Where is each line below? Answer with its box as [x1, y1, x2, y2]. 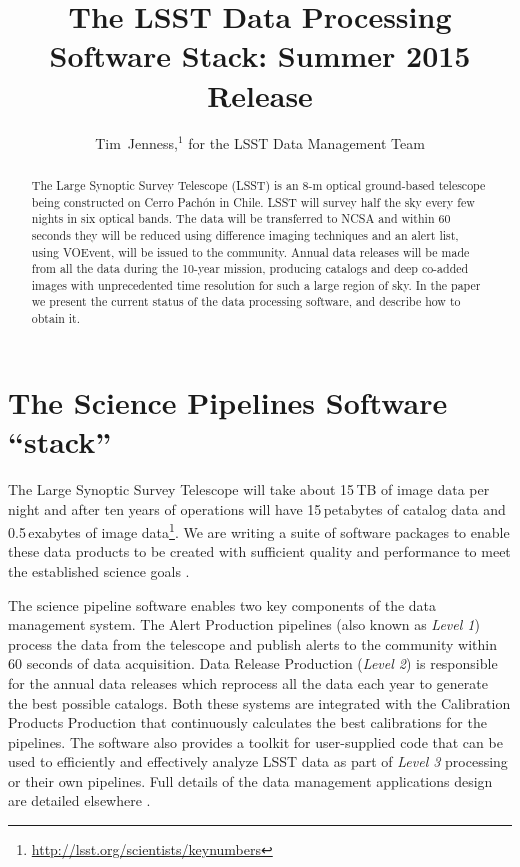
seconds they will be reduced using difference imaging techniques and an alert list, [31, 226, 459, 243]
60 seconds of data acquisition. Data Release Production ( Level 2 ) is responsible [8, 653, 498, 674]
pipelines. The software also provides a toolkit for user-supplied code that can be [8, 731, 503, 752]
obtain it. [31, 310, 81, 327]
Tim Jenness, [95, 132, 178, 153]
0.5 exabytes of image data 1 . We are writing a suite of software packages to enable [8, 519, 510, 542]
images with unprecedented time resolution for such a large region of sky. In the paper [31, 276, 481, 293]
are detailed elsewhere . [8, 790, 151, 811]
